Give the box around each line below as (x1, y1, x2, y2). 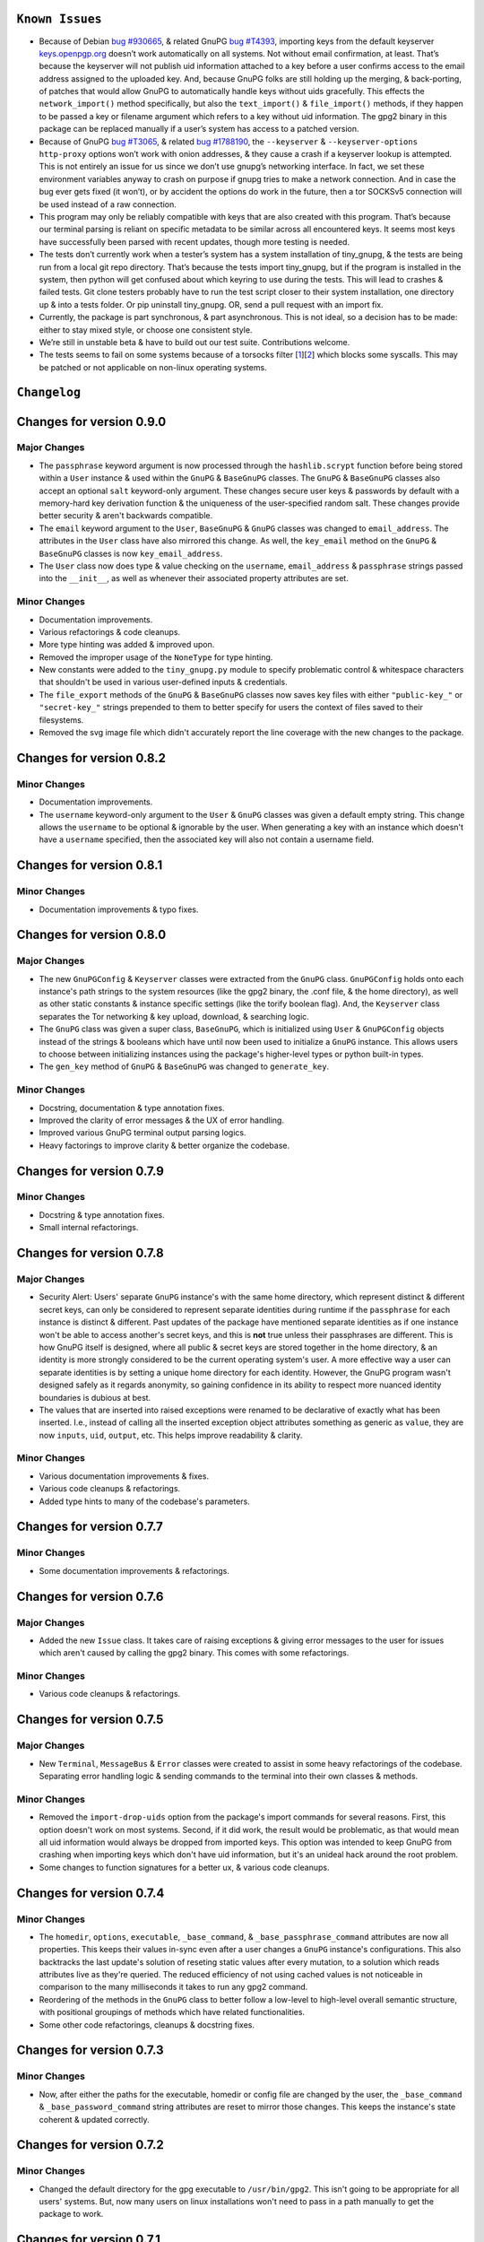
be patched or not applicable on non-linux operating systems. (39, 361, 268, 372)
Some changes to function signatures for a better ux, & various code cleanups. (39, 1862, 330, 1873)
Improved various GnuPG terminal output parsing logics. (39, 1127, 246, 1138)
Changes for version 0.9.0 (16, 413, 167, 430)
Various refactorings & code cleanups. (39, 626, 181, 637)
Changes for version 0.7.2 (16, 2137, 165, 2152)
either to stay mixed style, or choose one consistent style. (39, 324, 253, 335)
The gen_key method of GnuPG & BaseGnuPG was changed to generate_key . (39, 1061, 330, 1072)
